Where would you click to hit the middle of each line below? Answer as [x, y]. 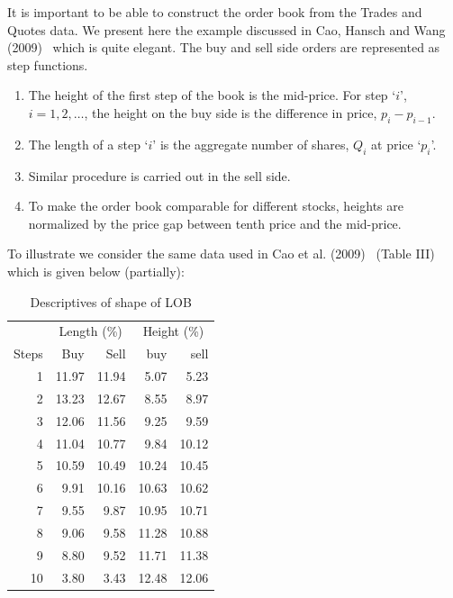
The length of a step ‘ [88, 144]
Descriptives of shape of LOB [111, 301]
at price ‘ [396, 144]
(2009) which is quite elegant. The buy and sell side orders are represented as [224, 47]
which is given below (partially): [96, 271]
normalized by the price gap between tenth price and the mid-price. [215, 223]
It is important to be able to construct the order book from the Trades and [215, 12]
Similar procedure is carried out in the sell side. [159, 175]
